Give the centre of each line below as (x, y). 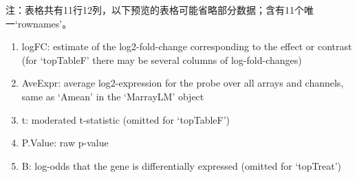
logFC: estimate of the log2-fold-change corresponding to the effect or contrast (187, 46)
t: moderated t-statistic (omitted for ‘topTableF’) (126, 119)
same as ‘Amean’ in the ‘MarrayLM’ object (113, 96)
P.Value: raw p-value (65, 143)
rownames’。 (45, 23)
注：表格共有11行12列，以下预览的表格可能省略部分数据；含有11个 (155, 10)
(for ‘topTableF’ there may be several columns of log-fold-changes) (162, 59)
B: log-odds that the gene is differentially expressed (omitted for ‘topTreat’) (182, 165)
